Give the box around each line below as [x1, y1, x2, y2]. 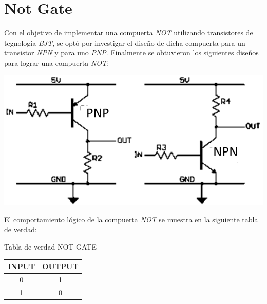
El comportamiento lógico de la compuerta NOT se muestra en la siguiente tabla [4, 214, 258, 224]
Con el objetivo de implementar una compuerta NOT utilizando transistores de [4, 27, 253, 38]
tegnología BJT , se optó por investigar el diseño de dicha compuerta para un [4, 37, 245, 48]
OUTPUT [42, 261, 79, 272]
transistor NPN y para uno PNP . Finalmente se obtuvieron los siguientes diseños [4, 47, 259, 58]
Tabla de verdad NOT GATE [4, 241, 97, 252]
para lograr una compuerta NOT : [4, 57, 109, 68]
